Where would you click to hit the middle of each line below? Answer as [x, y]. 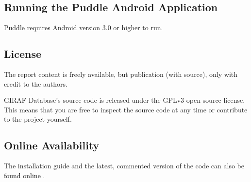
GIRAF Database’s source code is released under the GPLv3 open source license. [125, 100]
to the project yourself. [38, 119]
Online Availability [52, 145]
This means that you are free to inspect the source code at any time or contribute [126, 109]
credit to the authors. [36, 83]
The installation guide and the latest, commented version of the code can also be [124, 166]
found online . [25, 175]
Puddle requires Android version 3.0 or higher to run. [84, 27]
